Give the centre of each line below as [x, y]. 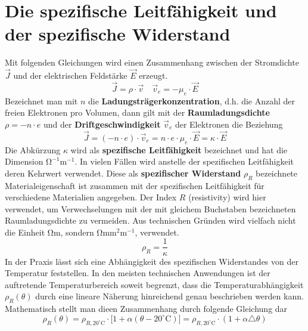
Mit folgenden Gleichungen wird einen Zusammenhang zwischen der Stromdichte [152, 62]
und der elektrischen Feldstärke [70, 75]
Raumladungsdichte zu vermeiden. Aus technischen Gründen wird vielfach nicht [150, 220]
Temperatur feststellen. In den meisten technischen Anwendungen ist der [138, 273]
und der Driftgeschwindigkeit [102, 124]
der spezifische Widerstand [118, 34]
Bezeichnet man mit [41, 100]
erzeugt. [153, 75]
